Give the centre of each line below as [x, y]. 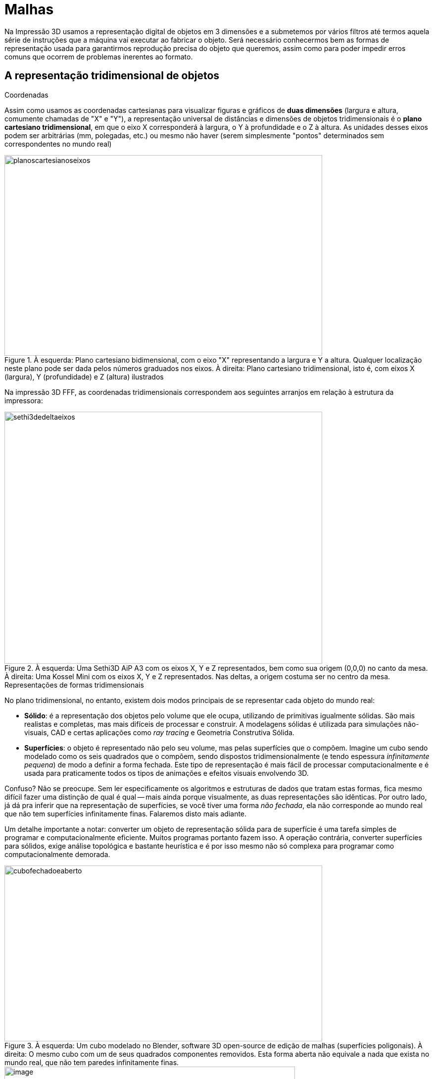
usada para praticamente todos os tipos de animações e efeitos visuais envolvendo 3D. [167, 773]
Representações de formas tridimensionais [74, 685]
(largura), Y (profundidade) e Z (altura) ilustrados [84, 377]
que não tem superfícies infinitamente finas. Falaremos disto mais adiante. [126, 813]
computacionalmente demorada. [57, 854]
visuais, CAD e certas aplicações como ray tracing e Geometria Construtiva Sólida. [159, 732]
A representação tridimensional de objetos [112, 76]
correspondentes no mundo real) [58, 144]
